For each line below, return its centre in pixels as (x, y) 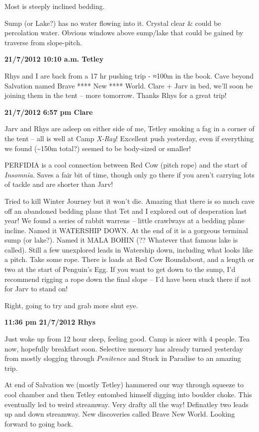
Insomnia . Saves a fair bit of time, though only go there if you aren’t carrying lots (129, 174)
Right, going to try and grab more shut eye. (71, 305)
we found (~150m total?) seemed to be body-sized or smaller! (98, 148)
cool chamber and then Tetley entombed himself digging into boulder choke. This (128, 394)
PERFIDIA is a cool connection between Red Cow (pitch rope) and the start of (126, 165)
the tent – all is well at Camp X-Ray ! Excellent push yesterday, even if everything (129, 138)
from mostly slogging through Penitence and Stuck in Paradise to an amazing (123, 358)
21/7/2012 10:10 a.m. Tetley (54, 59)
